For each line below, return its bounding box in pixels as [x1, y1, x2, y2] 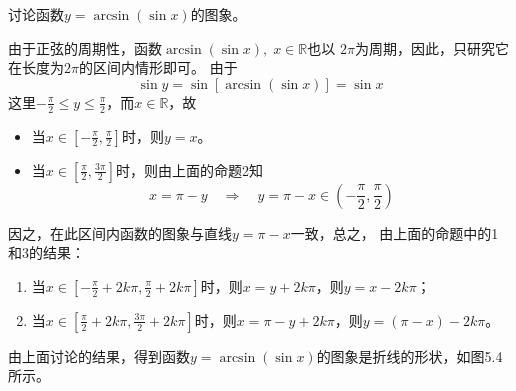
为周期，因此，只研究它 [354, 37, 509, 58]
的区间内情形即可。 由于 [78, 57, 238, 78]
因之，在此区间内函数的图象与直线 [8, 222, 232, 243]
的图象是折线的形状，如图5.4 [316, 345, 503, 366]
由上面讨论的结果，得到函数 [8, 345, 190, 366]
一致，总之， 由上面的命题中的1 [290, 222, 499, 243]
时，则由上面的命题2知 [115, 159, 263, 180]
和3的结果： [8, 242, 85, 263]
